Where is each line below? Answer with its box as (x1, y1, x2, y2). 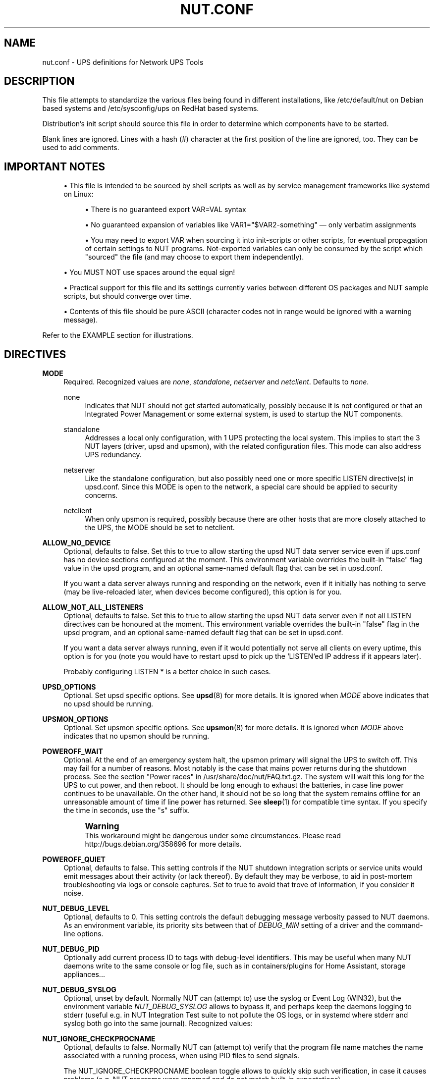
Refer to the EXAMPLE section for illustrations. (42, 331, 193, 340)
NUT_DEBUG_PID (42, 945, 100, 954)
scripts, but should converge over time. (63, 292, 192, 301)
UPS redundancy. (85, 450, 142, 459)
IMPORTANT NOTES (4, 160, 105, 173)
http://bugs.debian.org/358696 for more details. (85, 840, 242, 849)
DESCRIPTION (4, 75, 75, 88)
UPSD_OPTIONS (42, 683, 96, 692)
